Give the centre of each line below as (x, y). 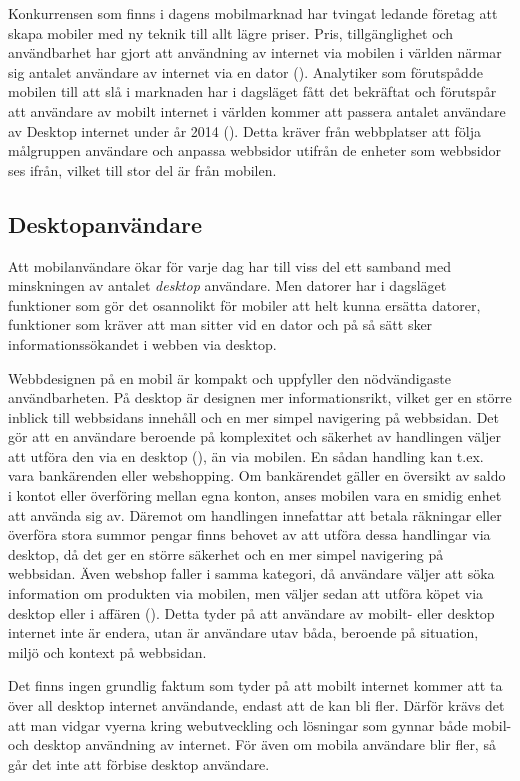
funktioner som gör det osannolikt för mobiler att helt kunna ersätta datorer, (244, 304)
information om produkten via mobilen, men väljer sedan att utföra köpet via (246, 593)
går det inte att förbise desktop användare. (139, 763)
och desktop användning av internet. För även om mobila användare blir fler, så (252, 744)
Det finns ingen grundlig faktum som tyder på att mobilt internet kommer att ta (255, 685)
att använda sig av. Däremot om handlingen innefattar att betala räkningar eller (255, 514)
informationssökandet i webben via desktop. (142, 343)
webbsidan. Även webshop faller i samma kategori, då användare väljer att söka (251, 573)
